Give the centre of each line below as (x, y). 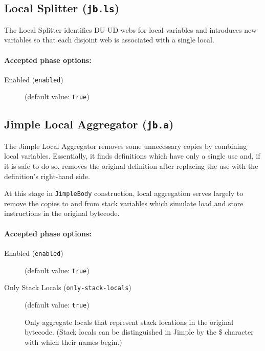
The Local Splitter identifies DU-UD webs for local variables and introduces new (130, 29)
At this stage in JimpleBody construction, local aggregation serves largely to (124, 193)
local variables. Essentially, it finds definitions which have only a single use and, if (132, 156)
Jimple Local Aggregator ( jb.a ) (89, 124)
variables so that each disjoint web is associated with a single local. (109, 40)
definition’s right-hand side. (47, 176)
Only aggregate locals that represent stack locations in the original (129, 322)
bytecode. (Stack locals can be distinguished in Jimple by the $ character (139, 332)
